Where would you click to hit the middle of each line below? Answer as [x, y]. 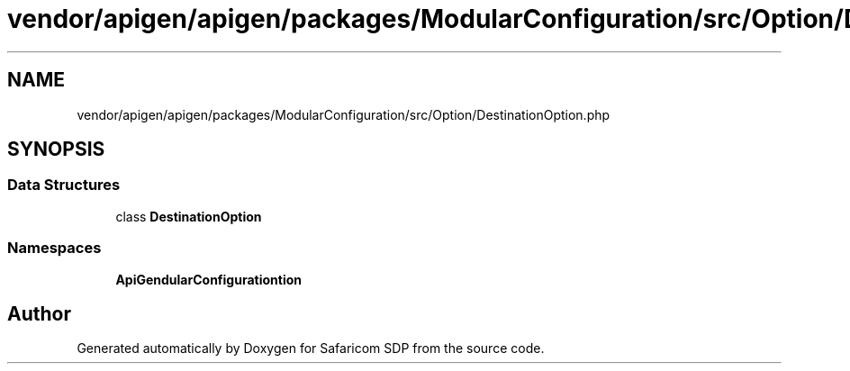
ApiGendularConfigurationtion [208, 279]
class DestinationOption [189, 216]
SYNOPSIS [56, 149]
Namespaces [54, 248]
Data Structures [64, 185]
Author [39, 313]
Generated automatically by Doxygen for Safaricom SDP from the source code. [311, 348]
